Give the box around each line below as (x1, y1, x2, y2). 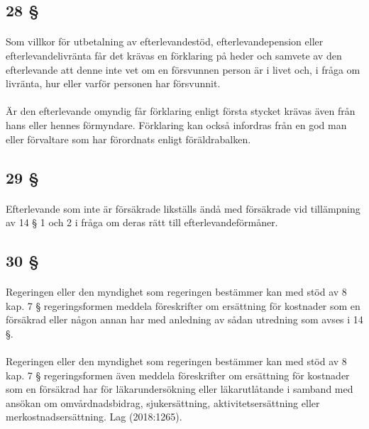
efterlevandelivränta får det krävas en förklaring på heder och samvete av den (6, 48, 342, 62)
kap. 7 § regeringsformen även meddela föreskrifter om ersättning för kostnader (6, 367, 350, 382)
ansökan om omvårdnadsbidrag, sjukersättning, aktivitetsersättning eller (6, 395, 320, 410)
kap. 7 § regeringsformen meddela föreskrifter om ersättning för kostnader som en (6, 298, 360, 313)
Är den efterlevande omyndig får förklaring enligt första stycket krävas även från (6, 104, 356, 118)
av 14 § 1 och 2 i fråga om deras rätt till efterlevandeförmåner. (6, 215, 278, 230)
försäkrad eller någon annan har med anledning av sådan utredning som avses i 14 (6, 312, 363, 327)
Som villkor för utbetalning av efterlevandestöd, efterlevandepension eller (6, 34, 324, 49)
